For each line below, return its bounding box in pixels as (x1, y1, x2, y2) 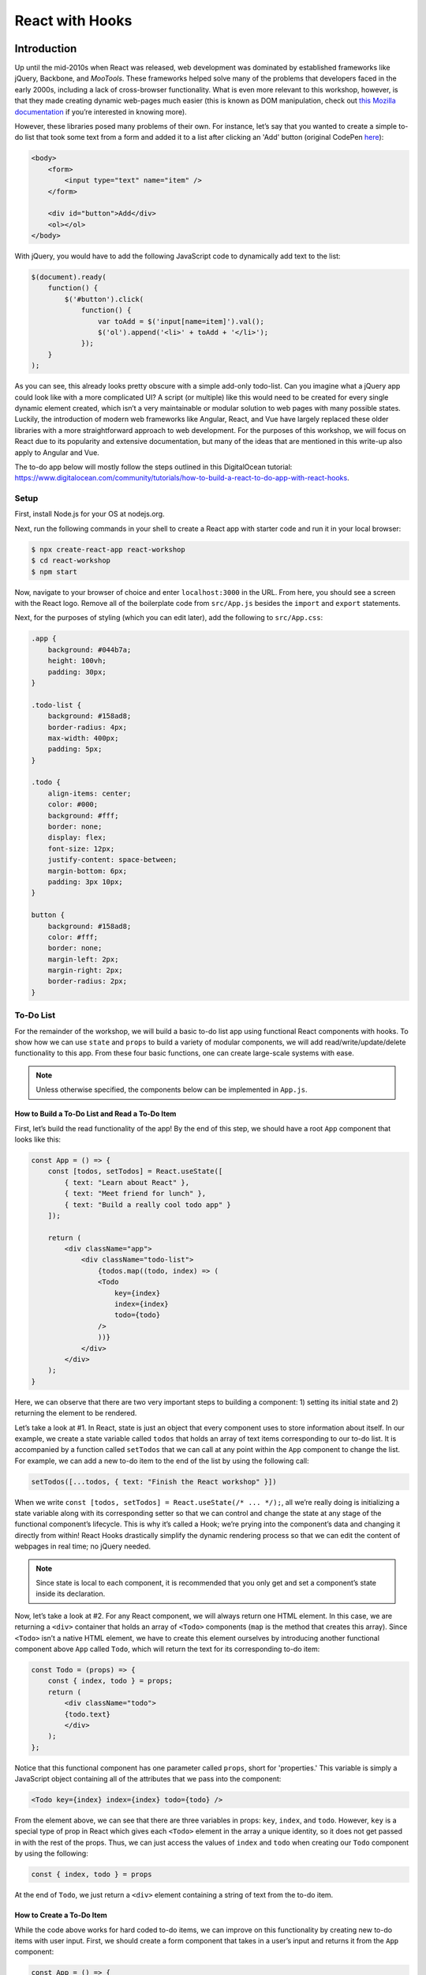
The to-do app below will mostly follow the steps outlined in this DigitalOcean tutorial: (14, 462, 293, 472)
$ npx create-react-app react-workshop (31, 545, 185, 554)
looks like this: (14, 1134, 62, 1144)
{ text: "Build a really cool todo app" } (64, 1200, 232, 1209)
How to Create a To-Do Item (14, 1910, 108, 1920)
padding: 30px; (47, 668, 106, 676)
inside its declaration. (35, 1589, 106, 1599)
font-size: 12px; (47, 844, 115, 853)
